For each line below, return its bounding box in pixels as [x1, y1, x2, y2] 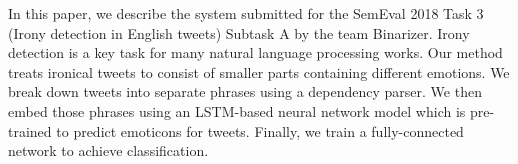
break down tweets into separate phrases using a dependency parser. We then [8, 81, 482, 102]
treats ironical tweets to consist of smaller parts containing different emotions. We [8, 61, 510, 82]
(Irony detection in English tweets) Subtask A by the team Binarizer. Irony [8, 22, 470, 43]
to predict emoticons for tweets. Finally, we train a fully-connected [56, 120, 464, 141]
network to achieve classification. [8, 140, 209, 161]
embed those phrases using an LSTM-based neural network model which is [8, 100, 466, 121]
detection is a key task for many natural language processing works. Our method [8, 42, 503, 63]
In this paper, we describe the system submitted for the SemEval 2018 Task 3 [8, 3, 484, 23]
